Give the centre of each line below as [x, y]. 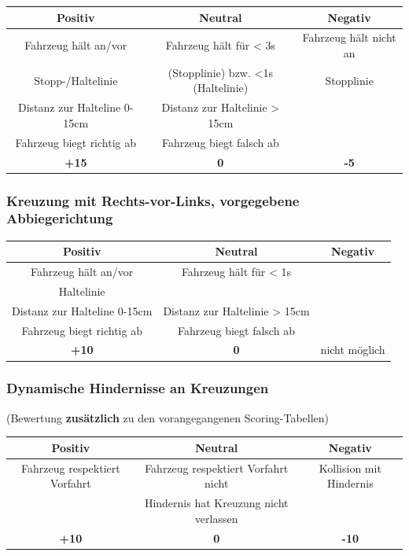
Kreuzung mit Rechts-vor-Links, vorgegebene [153, 200]
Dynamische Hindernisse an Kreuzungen [138, 388]
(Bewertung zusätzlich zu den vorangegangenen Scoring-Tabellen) [168, 417]
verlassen [216, 518]
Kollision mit [350, 468]
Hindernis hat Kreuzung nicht [216, 503]
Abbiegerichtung [60, 218]
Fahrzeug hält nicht [349, 37]
